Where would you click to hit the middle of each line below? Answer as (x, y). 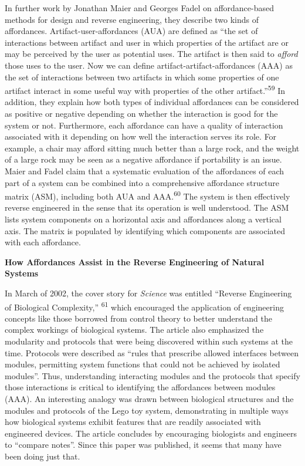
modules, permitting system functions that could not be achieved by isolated (143, 364)
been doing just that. (43, 456)
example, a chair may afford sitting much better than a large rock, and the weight (152, 148)
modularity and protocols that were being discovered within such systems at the (149, 341)
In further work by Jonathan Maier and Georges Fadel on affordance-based (140, 8)
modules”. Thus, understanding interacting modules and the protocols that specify (152, 375)
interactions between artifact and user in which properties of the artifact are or (147, 42)
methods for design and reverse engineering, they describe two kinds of (132, 19)
